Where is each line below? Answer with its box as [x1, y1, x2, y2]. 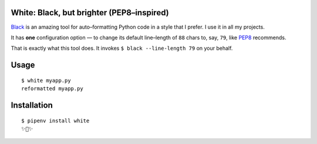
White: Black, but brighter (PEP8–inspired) [11, 8, 170, 18]
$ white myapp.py [21, 77, 71, 84]
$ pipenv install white [21, 117, 90, 124]
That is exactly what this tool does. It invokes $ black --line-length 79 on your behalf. [11, 44, 233, 52]
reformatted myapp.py [21, 85, 83, 92]
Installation [11, 100, 53, 110]
